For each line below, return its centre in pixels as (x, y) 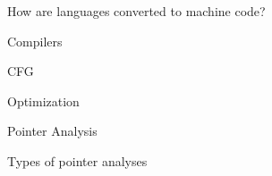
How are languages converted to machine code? (136, 11)
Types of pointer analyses (77, 160)
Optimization (43, 101)
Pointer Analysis (52, 131)
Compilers (35, 41)
